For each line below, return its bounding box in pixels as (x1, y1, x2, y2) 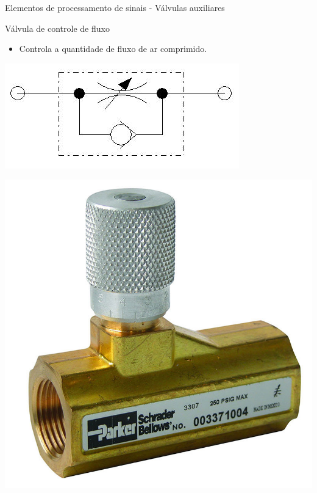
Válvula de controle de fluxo (5, 21, 110, 34)
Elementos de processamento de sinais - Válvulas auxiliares (5, 1, 225, 13)
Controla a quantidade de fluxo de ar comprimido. (19, 42, 207, 55)
